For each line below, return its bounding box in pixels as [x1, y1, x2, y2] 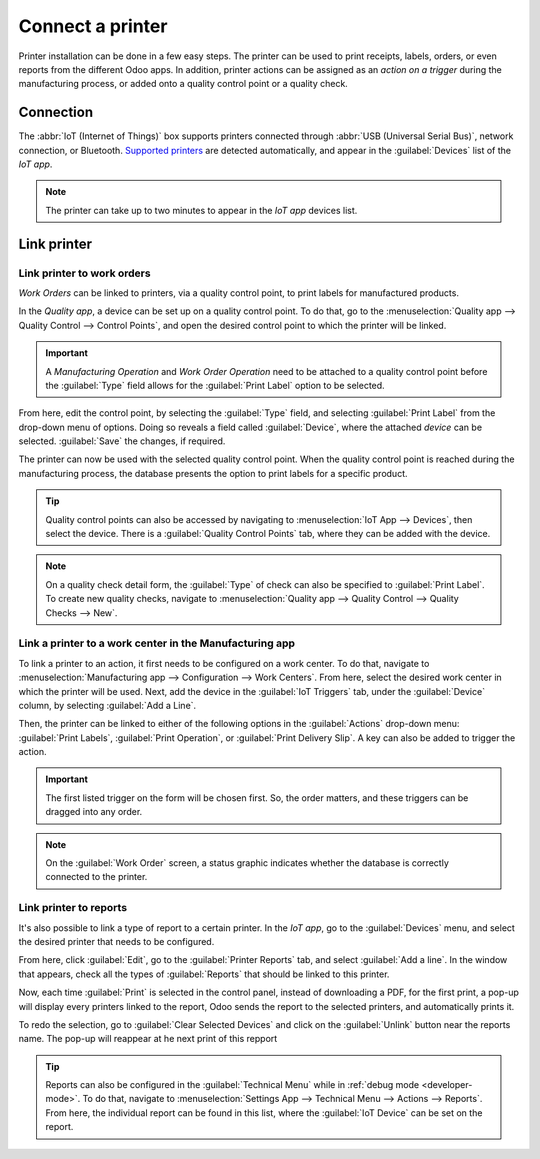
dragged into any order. [45, 806, 143, 818]
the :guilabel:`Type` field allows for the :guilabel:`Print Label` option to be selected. [45, 379, 385, 391]
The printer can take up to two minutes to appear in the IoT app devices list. [45, 204, 358, 216]
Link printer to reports [18, 901, 128, 915]
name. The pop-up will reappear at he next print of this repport [18, 1033, 278, 1045]
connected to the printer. [45, 871, 148, 883]
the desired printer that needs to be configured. [18, 935, 215, 947]
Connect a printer [18, 15, 168, 37]
